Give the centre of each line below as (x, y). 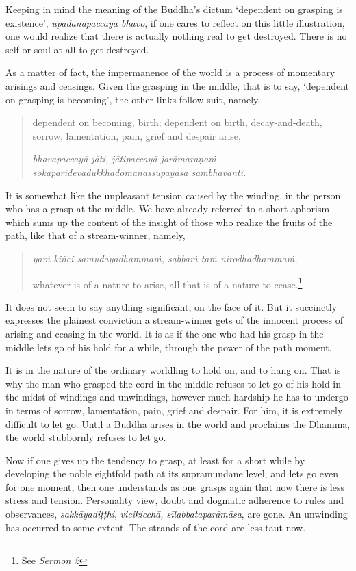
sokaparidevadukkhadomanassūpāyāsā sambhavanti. (139, 172)
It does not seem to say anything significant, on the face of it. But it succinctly (171, 306)
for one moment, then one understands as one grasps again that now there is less (175, 486)
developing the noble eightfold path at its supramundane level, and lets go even (172, 473)
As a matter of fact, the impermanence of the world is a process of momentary (170, 72)
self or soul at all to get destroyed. (77, 49)
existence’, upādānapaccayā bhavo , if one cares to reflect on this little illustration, (175, 22)
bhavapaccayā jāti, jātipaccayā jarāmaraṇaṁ (124, 158)
